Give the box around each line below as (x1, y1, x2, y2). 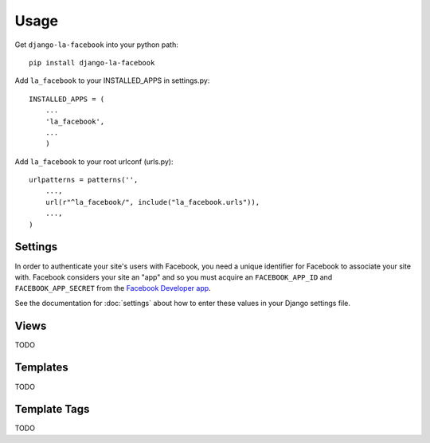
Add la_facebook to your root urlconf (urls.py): (14, 156, 174, 167)
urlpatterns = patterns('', (29, 175, 139, 185)
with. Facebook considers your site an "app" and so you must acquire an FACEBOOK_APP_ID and (14, 272, 333, 282)
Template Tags (14, 402, 90, 416)
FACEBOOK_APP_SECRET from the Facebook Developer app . (14, 284, 211, 293)
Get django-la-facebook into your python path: (14, 40, 178, 49)
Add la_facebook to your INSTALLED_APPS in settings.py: (14, 76, 210, 85)
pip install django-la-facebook (29, 58, 155, 67)
